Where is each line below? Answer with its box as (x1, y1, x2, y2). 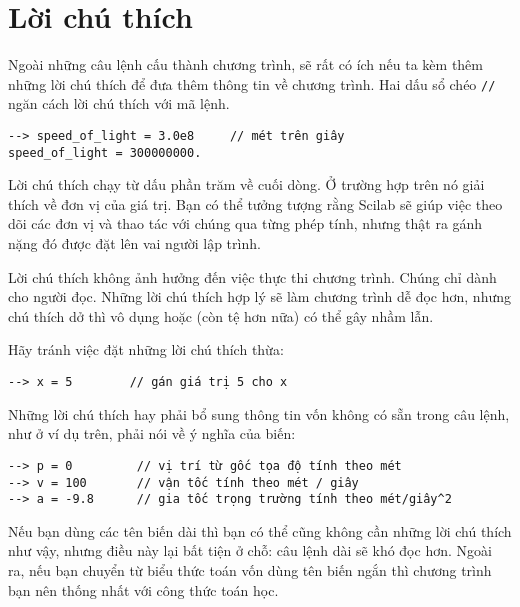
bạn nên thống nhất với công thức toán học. (8, 579, 279, 600)
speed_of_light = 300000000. (8, 145, 202, 160)
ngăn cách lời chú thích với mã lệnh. (8, 93, 230, 114)
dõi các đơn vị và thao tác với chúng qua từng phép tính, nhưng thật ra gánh (8, 213, 483, 234)
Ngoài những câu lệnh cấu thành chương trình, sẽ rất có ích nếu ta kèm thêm (8, 54, 483, 75)
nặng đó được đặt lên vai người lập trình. (8, 233, 261, 254)
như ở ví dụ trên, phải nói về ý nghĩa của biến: (8, 423, 296, 444)
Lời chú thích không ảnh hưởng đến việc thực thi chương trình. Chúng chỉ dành (8, 266, 497, 287)
